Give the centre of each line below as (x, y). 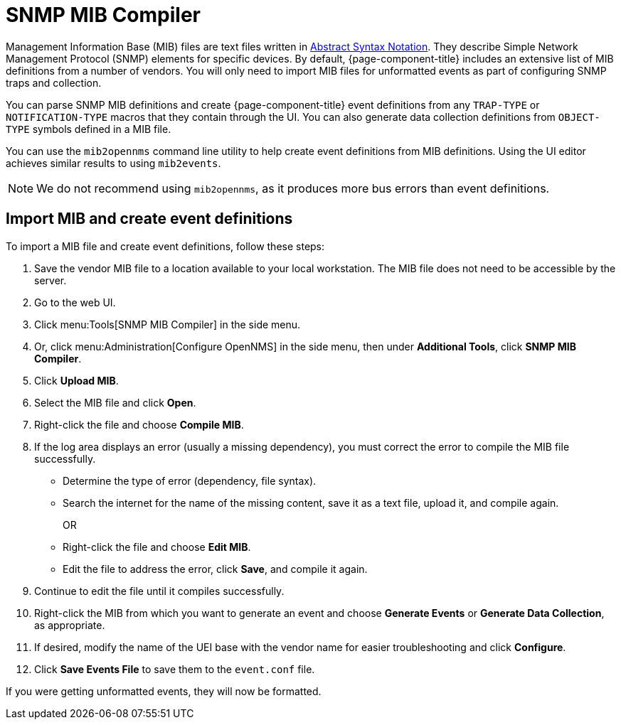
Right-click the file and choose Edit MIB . (157, 547)
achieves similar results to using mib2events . (113, 163)
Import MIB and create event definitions (149, 219)
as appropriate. (70, 625)
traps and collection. (54, 82)
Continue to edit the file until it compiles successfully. (159, 591)
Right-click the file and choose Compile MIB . (139, 424)
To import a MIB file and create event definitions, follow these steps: (165, 246)
